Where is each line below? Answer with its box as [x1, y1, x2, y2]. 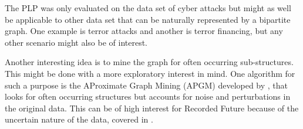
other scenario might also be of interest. [5, 36, 147, 48]
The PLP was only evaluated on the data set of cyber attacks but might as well [5, 2, 291, 13]
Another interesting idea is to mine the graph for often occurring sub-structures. [5, 56, 294, 68]
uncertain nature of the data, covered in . [5, 113, 153, 125]
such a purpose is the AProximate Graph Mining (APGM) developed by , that [5, 79, 288, 91]
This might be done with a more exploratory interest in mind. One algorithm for [5, 67, 295, 79]
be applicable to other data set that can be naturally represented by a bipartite [5, 13, 291, 25]
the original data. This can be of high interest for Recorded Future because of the [5, 101, 299, 114]
